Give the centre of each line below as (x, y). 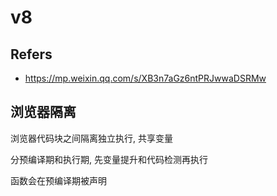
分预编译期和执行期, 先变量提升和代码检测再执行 (109, 159)
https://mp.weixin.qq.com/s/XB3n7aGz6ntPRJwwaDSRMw (145, 78)
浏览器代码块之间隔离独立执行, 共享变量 (91, 138)
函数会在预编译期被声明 (58, 180)
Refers (31, 54)
